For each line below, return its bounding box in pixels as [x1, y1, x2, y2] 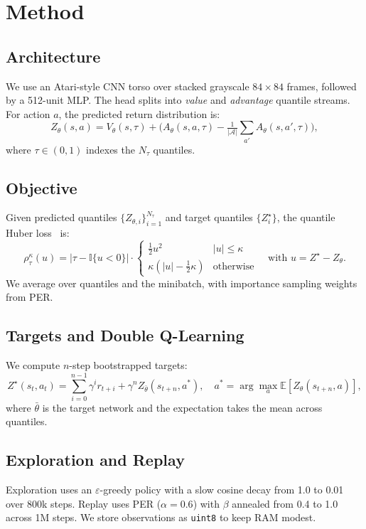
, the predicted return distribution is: [58, 106, 220, 121]
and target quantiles [165, 210, 253, 225]
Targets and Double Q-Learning [6, 324, 244, 346]
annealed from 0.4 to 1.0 [232, 496, 338, 511]
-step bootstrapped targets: [69, 358, 188, 373]
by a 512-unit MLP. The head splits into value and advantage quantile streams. [6, 92, 350, 107]
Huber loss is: [6, 225, 70, 240]
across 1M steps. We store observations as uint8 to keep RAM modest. [6, 510, 316, 525]
